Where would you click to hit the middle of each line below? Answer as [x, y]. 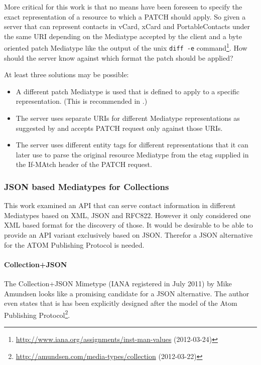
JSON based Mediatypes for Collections [87, 186]
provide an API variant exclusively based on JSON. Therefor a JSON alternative [128, 235]
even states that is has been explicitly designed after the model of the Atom [121, 303]
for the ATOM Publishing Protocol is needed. [74, 244]
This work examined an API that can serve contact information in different [120, 205]
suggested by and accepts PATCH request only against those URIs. [119, 128]
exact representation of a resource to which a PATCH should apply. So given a [125, 16]
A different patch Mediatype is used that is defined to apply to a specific [128, 91]
